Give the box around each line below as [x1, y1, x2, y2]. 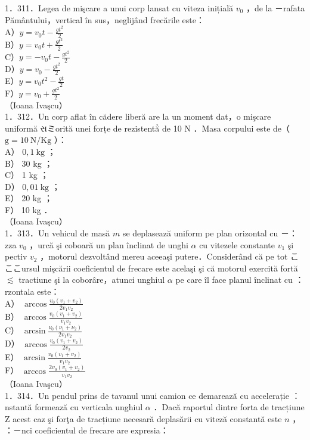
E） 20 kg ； [5, 192, 52, 204]
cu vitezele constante [199, 238, 275, 251]
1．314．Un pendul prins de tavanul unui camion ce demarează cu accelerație [5, 389, 289, 401]
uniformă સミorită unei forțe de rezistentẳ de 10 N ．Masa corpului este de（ [5, 121, 290, 134]
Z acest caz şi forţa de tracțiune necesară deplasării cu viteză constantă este [5, 412, 282, 425]
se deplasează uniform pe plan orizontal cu [122, 227, 278, 239]
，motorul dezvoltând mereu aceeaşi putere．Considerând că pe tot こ [40, 250, 299, 263]
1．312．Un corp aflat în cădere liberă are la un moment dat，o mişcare [5, 110, 271, 123]
